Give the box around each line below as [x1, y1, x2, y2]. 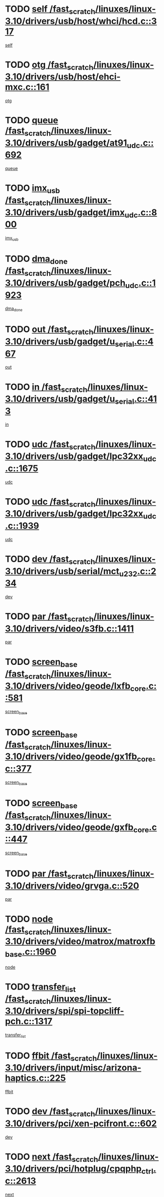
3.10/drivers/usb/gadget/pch [5, 277, 126, 289]
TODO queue [5, 115, 59, 126]
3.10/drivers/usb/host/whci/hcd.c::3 [5, 16, 157, 26]
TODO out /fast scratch [5, 324, 94, 336]
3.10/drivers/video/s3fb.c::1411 [5, 623, 134, 634]
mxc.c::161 [5, 82, 50, 93]
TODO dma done [5, 253, 68, 266]
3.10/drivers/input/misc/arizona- [5, 1062, 142, 1073]
